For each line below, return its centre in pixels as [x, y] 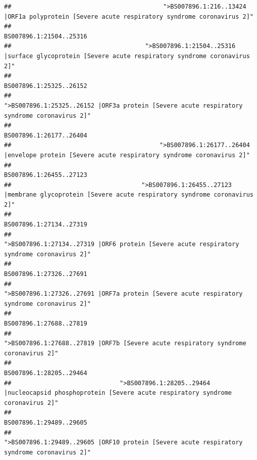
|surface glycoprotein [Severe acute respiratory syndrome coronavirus [127, 56]
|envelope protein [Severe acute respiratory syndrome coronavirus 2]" [127, 155]
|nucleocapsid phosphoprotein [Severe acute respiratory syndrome [118, 393]
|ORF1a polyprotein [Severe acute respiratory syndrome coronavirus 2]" [129, 16]
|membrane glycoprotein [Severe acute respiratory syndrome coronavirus [129, 195]
